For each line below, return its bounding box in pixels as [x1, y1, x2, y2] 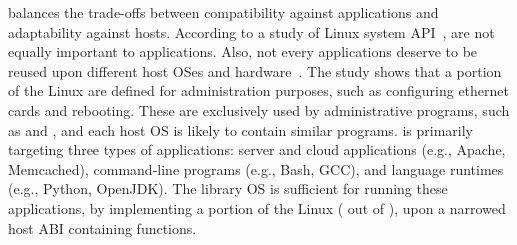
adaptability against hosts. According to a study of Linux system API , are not [8, 21, 495, 42]
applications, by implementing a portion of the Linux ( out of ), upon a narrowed [8, 197, 506, 218]
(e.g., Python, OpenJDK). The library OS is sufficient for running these [8, 178, 448, 199]
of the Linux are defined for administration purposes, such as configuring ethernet [8, 80, 509, 101]
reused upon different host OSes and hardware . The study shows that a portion [8, 60, 502, 81]
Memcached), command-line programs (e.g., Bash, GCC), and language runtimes [8, 158, 504, 179]
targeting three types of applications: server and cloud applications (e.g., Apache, [8, 139, 506, 160]
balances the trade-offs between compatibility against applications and [8, 2, 439, 22]
